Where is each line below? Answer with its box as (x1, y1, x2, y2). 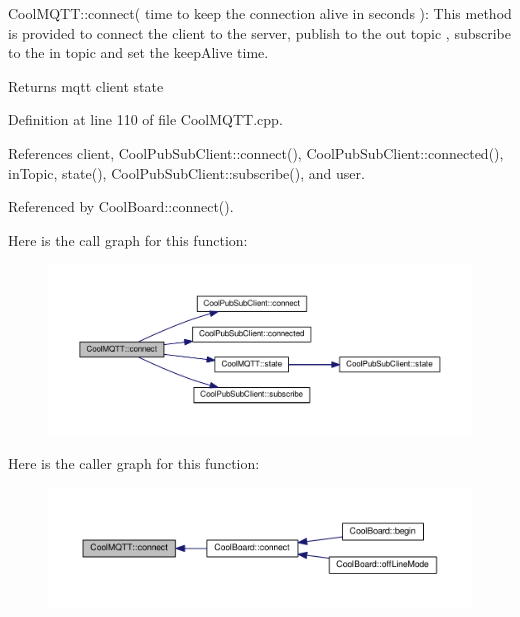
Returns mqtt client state (8, 75, 164, 96)
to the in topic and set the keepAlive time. (8, 42, 269, 63)
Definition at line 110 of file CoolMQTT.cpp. (8, 109, 283, 130)
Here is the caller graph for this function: (8, 452, 260, 473)
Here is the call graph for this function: (8, 229, 248, 250)
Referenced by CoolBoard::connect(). (8, 196, 234, 217)
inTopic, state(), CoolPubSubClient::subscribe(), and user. (8, 162, 365, 183)
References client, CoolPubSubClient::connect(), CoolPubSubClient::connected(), (8, 142, 504, 163)
